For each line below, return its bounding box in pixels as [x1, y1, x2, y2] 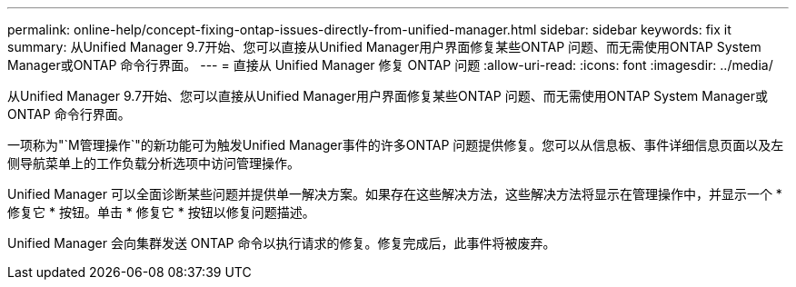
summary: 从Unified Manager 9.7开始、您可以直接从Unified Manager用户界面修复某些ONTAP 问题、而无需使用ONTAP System [7, 39, 761, 54]
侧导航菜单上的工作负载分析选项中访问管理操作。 [7, 155, 300, 171]
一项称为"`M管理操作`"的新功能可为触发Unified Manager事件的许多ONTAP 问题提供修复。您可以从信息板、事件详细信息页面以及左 [7, 137, 784, 153]
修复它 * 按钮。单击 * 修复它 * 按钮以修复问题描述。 [7, 204, 315, 220]
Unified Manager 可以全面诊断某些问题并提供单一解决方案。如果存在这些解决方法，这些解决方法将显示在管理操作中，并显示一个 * [7, 186, 782, 202]
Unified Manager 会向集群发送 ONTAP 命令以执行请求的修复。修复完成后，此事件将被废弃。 [7, 235, 556, 251]
